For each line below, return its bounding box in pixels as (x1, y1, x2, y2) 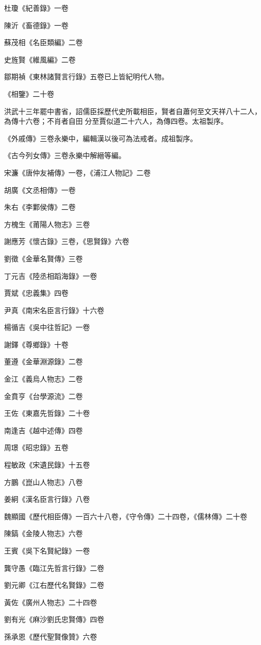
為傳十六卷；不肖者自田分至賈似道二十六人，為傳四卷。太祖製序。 (4, 116, 228, 126)
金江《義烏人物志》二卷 (4, 373, 83, 384)
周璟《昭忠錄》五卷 (4, 442, 68, 453)
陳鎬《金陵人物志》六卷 (4, 528, 83, 539)
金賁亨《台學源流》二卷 (4, 390, 83, 401)
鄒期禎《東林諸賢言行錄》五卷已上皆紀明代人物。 (4, 71, 169, 82)
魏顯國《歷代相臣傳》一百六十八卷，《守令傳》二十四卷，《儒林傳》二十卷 (4, 510, 247, 521)
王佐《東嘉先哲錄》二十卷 (4, 408, 90, 418)
